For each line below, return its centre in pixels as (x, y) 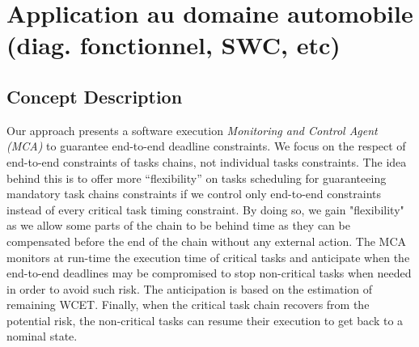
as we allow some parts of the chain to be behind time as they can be (178, 225)
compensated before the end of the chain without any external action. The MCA (207, 241)
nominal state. (42, 336)
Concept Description (95, 96)
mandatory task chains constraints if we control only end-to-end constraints (194, 194)
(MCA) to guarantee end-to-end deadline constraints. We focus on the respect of (206, 146)
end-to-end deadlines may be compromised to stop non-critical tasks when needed (209, 273)
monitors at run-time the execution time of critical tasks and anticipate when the (208, 257)
